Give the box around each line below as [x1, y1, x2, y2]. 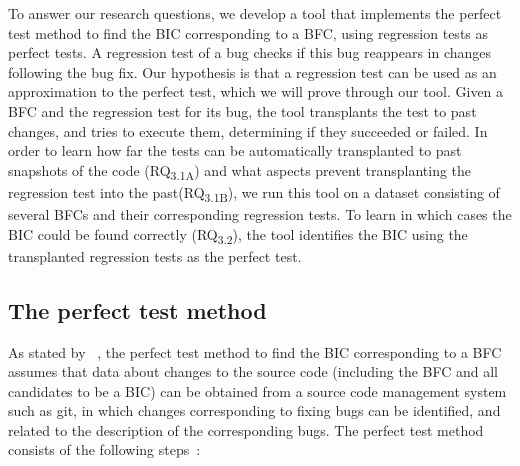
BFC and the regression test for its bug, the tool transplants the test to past [8, 100, 477, 121]
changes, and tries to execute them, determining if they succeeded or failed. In [8, 120, 488, 141]
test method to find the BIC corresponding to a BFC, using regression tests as [8, 22, 489, 43]
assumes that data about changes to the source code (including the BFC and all [8, 361, 499, 382]
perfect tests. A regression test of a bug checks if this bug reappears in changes [8, 42, 492, 63]
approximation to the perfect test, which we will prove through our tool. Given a [8, 81, 504, 102]
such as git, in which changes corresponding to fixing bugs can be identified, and [8, 400, 501, 421]
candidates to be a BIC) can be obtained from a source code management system [8, 380, 507, 401]
